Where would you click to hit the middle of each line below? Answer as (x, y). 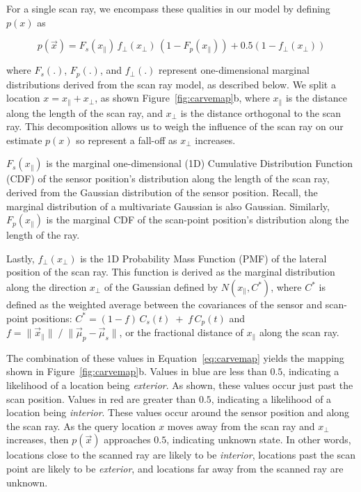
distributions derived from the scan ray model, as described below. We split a (171, 84)
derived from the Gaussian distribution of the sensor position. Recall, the (162, 192)
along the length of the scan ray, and (85, 112)
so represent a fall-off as (127, 140)
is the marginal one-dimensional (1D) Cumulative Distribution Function (200, 163)
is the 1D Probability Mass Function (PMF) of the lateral (203, 258)
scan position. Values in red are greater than (101, 398)
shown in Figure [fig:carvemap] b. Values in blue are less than (137, 371)
